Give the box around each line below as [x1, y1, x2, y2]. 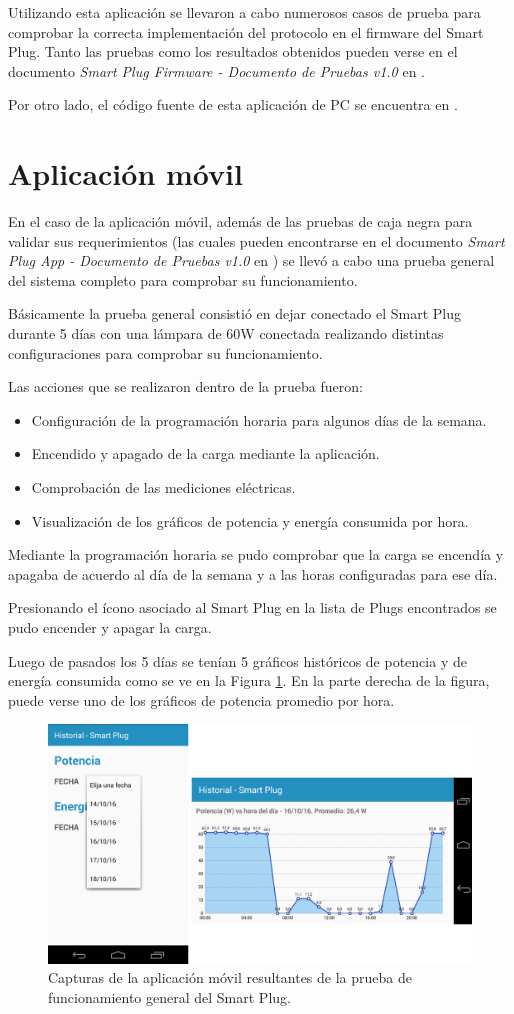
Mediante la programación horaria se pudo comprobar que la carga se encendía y [8, 544, 504, 565]
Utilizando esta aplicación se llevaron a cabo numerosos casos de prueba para [8, 2, 481, 22]
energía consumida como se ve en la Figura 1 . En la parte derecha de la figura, [8, 670, 490, 691]
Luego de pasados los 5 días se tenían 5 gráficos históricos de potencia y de [8, 650, 467, 671]
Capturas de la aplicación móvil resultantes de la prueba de [48, 967, 412, 988]
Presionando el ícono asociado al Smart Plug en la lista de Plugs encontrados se [8, 597, 497, 618]
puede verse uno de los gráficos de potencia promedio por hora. [8, 689, 395, 710]
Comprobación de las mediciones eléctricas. [31, 477, 296, 498]
